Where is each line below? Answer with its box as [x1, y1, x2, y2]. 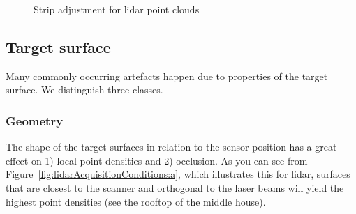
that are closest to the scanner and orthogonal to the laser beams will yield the [6, 180, 344, 194]
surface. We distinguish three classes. [6, 82, 163, 97]
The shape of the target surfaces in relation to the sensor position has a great [6, 139, 337, 154]
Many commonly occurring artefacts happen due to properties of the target [6, 68, 328, 83]
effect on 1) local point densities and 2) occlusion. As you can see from [6, 153, 308, 167]
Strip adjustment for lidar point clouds [34, 2, 200, 16]
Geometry [6, 112, 64, 129]
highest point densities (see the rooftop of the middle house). [6, 194, 266, 208]
